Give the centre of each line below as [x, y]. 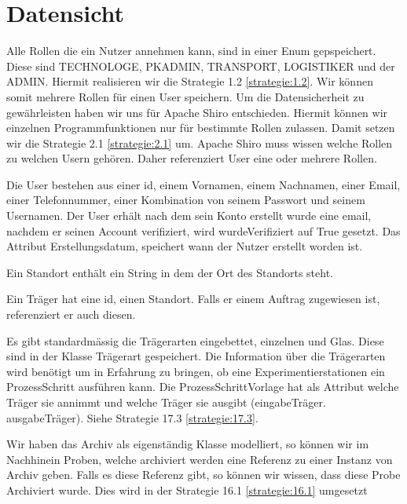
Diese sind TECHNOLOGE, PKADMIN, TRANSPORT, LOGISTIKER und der [201, 66]
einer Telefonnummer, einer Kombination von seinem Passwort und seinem [186, 200]
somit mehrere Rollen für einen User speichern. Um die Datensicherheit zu [185, 96]
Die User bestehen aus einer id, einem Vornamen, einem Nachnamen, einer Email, [203, 184]
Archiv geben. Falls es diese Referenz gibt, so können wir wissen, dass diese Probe [203, 475]
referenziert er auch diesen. [71, 314]
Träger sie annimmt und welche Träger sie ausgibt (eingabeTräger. [166, 402]
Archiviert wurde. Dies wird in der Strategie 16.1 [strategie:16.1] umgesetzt [187, 489]
